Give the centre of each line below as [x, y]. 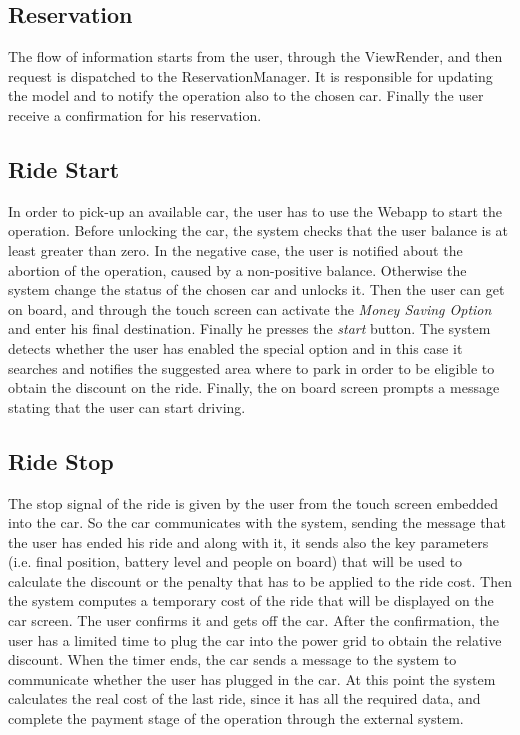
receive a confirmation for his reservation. [135, 114]
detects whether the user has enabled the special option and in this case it [235, 347]
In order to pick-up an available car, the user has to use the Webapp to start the [255, 210]
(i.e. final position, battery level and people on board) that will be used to [235, 561]
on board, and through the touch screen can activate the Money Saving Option [250, 308]
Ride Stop [61, 460]
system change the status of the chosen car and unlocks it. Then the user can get [256, 289]
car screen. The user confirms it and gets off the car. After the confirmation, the [253, 620]
